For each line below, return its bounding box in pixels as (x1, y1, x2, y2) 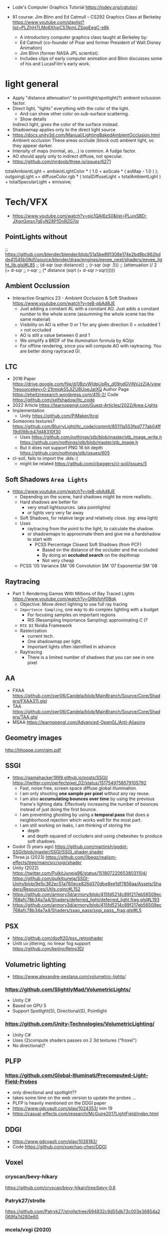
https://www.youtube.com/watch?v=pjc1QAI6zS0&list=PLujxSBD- (12, 212, 148, 219)
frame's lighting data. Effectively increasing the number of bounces (19, 801, 159, 807)
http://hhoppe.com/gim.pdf (5, 747, 61, 753)
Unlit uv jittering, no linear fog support (12, 941, 91, 947)
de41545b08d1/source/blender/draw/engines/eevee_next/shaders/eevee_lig (5, 256, 163, 262)
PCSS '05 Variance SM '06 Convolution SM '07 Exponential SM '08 (19, 563, 158, 569)
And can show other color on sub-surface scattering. (19, 110, 130, 116)
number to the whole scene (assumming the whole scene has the (19, 311, 155, 317)
